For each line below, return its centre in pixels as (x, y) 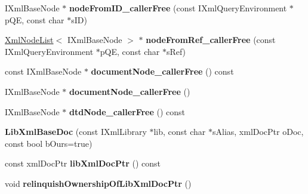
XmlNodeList (29, 40)
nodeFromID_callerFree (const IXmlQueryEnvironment (178, 8)
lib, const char (180, 132)
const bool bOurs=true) (49, 143)
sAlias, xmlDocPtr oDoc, (258, 132)
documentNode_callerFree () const (162, 71)
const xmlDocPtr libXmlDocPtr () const (83, 163)
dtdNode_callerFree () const (127, 111)
